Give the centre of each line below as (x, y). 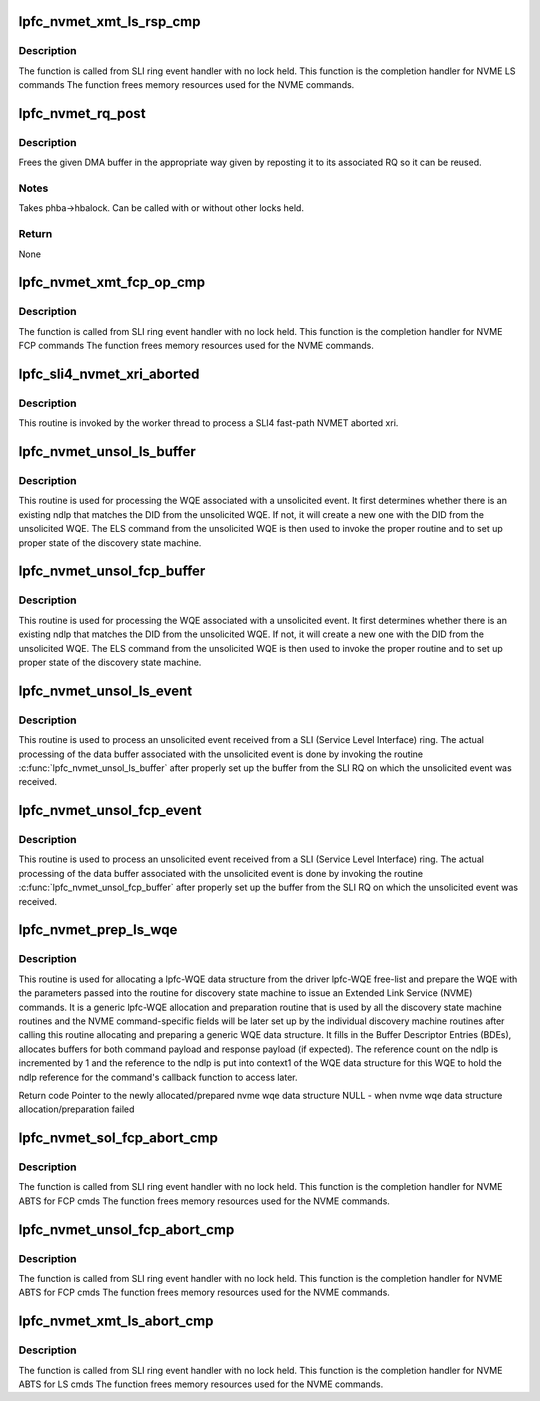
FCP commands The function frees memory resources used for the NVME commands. (196, 346)
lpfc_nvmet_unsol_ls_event (105, 690)
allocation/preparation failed (76, 1109)
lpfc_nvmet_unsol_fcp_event (110, 810)
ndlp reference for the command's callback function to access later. (158, 1077)
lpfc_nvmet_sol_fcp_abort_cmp (118, 1138)
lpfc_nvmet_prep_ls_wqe (98, 930)
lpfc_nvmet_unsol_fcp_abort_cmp (126, 1229)
